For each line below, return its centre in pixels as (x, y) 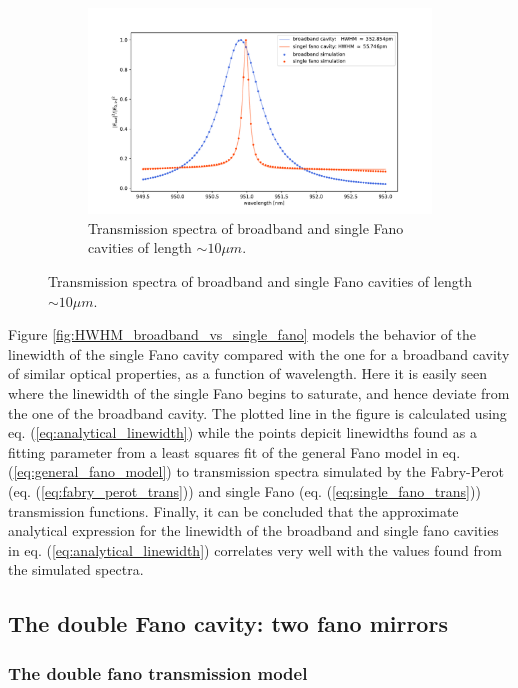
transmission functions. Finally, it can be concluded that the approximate (233, 510)
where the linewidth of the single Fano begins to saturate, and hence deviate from (259, 393)
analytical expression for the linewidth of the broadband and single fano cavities (253, 530)
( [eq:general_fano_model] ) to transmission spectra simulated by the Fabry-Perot (256, 471)
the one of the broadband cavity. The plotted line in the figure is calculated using (257, 412)
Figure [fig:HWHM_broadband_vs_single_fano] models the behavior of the (242, 334)
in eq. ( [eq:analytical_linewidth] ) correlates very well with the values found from (255, 549)
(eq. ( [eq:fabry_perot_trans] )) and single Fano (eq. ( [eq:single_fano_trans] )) (244, 490)
